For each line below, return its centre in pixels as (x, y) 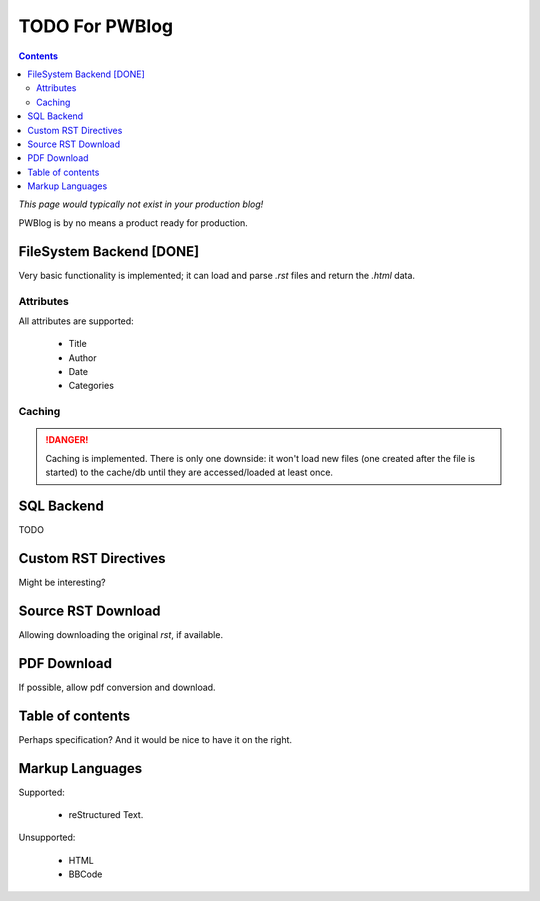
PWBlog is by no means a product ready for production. (133, 222)
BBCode (85, 874)
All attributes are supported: (76, 321)
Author (82, 357)
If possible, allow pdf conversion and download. (117, 687)
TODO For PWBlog (96, 26)
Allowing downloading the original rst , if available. (121, 634)
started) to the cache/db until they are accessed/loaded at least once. (189, 472)
